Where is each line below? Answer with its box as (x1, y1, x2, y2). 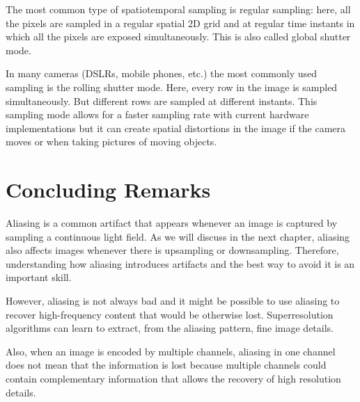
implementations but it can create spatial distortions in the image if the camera (6, 120, 346, 135)
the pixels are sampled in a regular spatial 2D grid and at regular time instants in (6, 15, 355, 30)
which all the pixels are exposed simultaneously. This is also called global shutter (6, 29, 351, 44)
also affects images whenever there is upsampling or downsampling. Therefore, (6, 243, 339, 257)
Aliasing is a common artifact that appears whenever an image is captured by (6, 216, 338, 230)
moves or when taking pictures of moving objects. (6, 134, 217, 149)
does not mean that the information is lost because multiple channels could (6, 357, 327, 372)
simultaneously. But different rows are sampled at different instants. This (6, 93, 318, 108)
